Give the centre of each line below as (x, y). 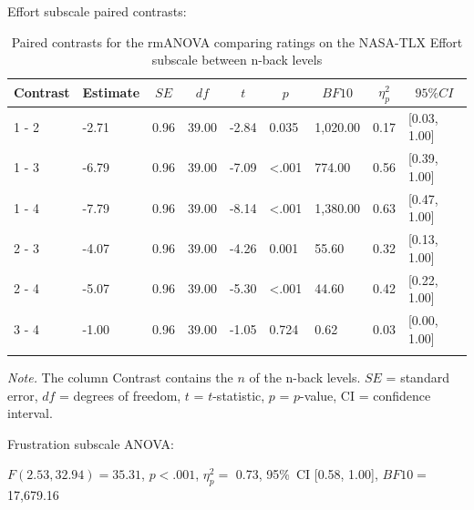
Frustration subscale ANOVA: (91, 443)
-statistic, (239, 395)
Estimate (111, 92)
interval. (30, 413)
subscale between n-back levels (237, 60)
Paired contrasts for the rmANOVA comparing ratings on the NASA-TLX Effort (237, 41)
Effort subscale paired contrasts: (97, 11)
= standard (417, 377)
